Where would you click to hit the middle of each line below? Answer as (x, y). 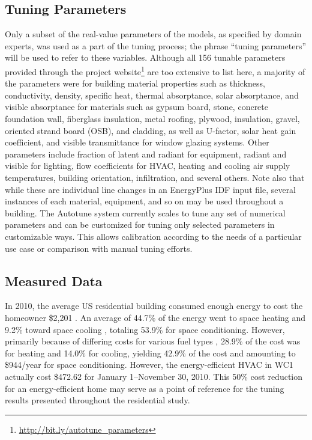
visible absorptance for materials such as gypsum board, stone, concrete (136, 107)
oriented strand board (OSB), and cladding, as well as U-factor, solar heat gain (151, 130)
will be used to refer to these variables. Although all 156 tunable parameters (145, 57)
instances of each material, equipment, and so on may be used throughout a (144, 201)
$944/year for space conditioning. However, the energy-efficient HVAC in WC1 (149, 365)
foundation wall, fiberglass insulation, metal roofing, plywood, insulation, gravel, (152, 119)
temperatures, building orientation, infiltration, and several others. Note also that (155, 177)
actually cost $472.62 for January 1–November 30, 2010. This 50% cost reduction (154, 376)
